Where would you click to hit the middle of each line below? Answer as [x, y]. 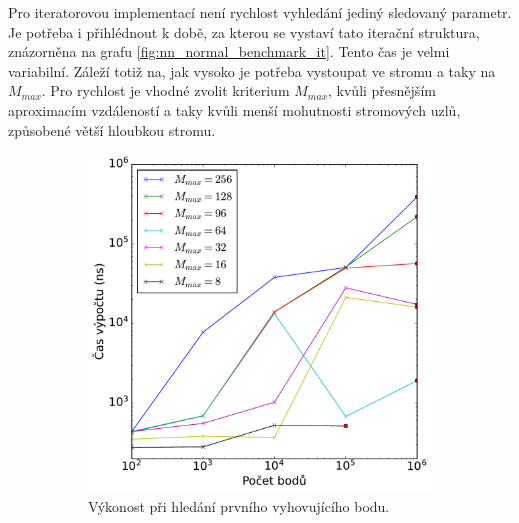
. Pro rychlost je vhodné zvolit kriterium [165, 90]
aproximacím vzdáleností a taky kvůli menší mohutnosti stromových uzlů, [234, 109]
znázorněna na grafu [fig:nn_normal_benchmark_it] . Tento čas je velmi [229, 51]
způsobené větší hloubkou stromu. [112, 129]
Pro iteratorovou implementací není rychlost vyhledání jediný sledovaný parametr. [260, 12]
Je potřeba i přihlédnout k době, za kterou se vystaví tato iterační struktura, [244, 31]
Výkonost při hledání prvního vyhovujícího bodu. [239, 505]
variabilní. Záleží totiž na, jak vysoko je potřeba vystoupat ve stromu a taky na [252, 70]
